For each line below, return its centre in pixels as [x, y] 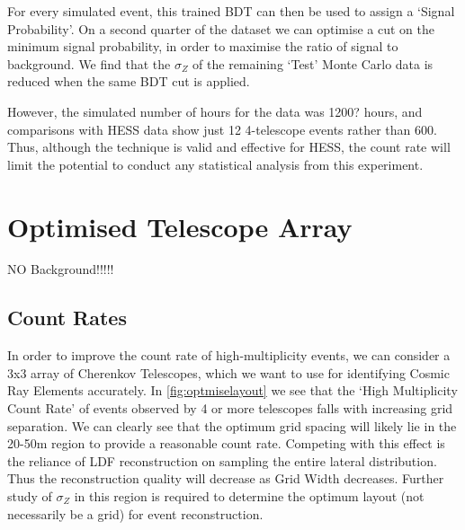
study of [30, 496]
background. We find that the [89, 63]
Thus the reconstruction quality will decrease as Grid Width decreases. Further [226, 478]
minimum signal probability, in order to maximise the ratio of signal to [203, 46]
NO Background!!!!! [61, 269]
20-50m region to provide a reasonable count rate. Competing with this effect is [226, 443]
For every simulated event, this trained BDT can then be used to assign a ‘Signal [231, 11]
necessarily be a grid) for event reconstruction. [135, 513]
